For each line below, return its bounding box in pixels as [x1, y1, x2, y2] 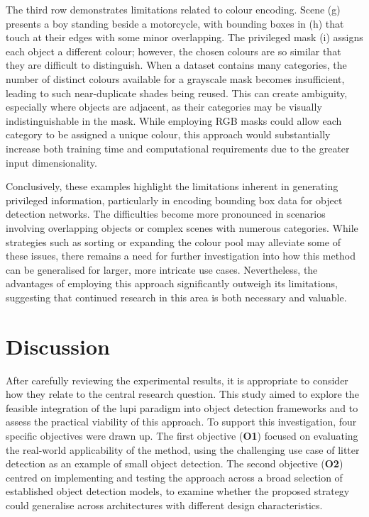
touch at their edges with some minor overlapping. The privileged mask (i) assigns [6, 30, 363, 45]
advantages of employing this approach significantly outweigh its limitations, [6, 276, 338, 291]
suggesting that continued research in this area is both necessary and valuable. [6, 289, 347, 304]
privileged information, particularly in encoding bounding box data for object [6, 192, 343, 207]
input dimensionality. [6, 155, 97, 169]
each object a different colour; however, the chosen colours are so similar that [6, 43, 341, 58]
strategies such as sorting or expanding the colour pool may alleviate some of [6, 234, 341, 249]
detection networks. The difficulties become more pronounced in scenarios [6, 206, 326, 221]
